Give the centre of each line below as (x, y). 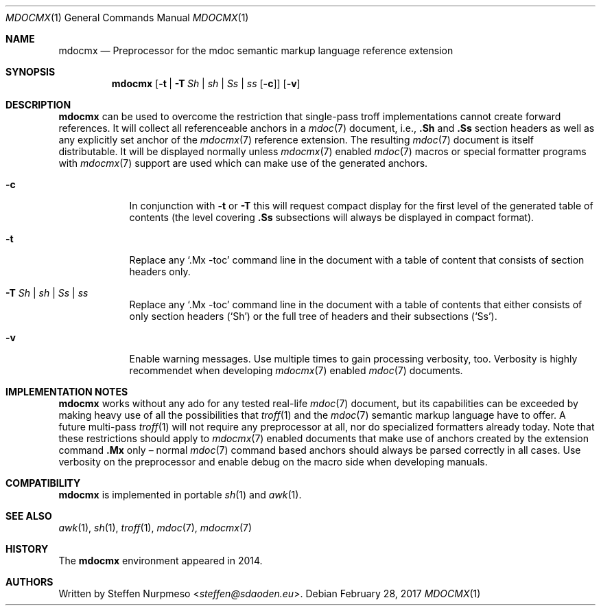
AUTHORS (30, 582)
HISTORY (27, 549)
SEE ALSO (29, 516)
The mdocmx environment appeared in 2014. (161, 561)
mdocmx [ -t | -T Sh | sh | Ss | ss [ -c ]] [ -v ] (206, 83)
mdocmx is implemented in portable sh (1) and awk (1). (180, 495)
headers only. (160, 272)
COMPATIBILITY (43, 483)
